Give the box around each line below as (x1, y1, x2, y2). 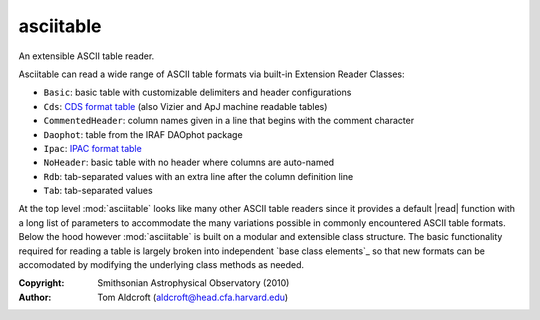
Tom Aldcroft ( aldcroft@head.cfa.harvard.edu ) (97, 291, 289, 303)
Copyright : (18, 277, 65, 289)
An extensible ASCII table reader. (18, 50, 155, 62)
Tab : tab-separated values (43, 185, 154, 197)
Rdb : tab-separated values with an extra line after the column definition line (43, 170, 354, 182)
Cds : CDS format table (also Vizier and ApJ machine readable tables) (43, 100, 328, 112)
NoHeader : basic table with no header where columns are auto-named (43, 156, 335, 169)
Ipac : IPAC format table (43, 142, 142, 154)
